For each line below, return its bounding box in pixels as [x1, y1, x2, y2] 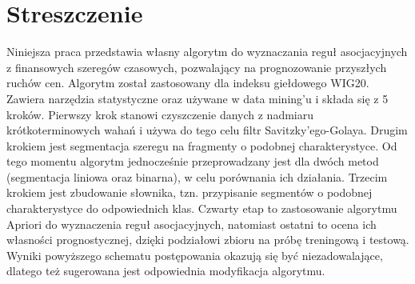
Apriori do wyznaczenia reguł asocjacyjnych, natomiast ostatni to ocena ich [6, 215, 377, 232]
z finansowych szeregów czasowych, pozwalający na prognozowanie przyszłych [6, 58, 387, 75]
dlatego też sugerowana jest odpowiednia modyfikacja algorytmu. [6, 262, 325, 279]
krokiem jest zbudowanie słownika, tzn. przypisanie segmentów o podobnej [6, 184, 373, 201]
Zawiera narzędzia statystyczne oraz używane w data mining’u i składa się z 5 [6, 90, 389, 106]
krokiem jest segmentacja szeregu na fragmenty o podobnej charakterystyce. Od [6, 137, 397, 154]
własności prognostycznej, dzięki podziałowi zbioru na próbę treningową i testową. [6, 231, 409, 248]
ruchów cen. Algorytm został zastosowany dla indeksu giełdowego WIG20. [6, 74, 369, 91]
